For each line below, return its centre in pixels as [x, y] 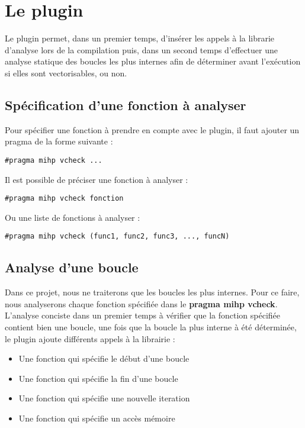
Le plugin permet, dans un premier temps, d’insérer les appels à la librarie [140, 38]
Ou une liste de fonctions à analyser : [73, 217]
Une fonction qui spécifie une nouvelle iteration [104, 398]
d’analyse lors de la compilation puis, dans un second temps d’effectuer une [141, 49]
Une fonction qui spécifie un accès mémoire [97, 418]
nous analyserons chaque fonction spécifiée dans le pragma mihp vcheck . [141, 303]
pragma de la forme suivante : [59, 141]
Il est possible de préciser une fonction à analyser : [97, 179]
